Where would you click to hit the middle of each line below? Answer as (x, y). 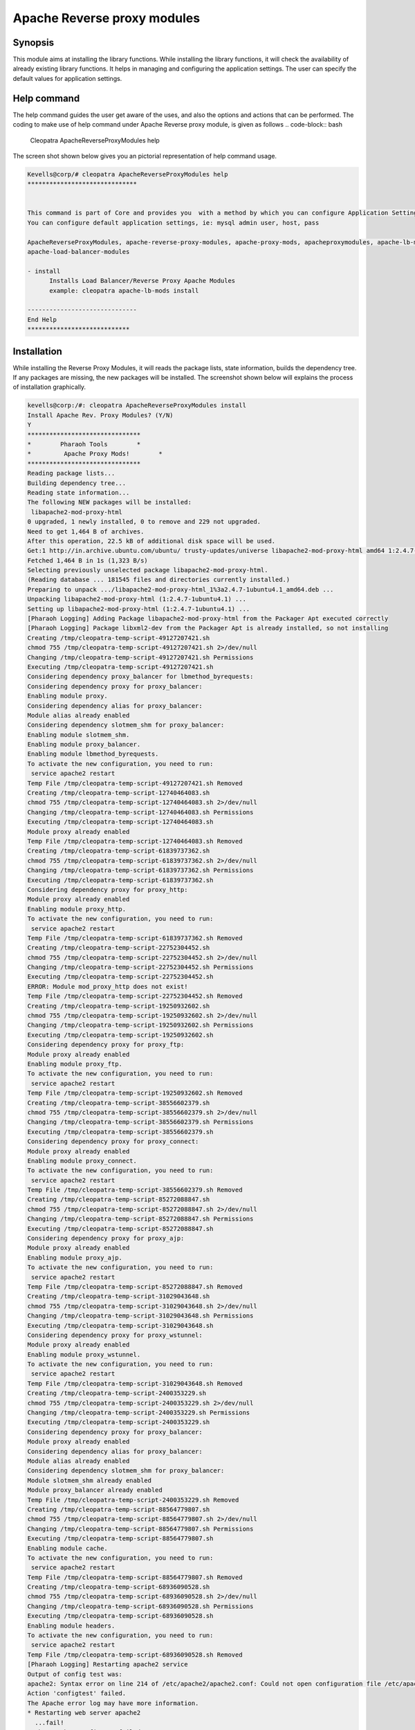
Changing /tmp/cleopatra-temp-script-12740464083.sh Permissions (140, 812)
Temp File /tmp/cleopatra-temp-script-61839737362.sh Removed (135, 938)
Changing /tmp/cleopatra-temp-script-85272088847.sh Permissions (140, 1219)
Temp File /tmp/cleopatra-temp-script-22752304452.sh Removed (135, 996)
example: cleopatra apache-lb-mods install (124, 290)
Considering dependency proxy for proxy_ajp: (106, 1238)
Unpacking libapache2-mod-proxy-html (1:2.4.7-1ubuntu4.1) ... (137, 599)
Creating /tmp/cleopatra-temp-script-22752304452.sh (119, 948)
